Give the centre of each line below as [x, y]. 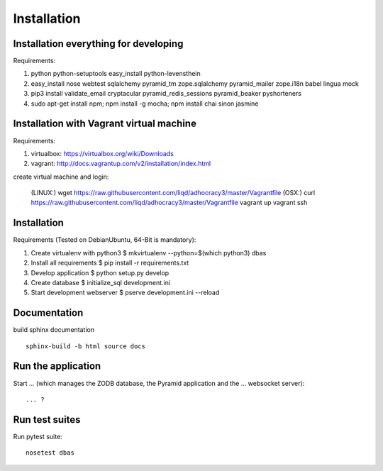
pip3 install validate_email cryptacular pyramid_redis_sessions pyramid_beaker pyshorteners [166, 94]
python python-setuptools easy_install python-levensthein [116, 74]
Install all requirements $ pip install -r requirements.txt [110, 263]
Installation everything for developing [98, 44]
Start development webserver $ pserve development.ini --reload [125, 293]
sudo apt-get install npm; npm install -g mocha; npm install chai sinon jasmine [145, 104]
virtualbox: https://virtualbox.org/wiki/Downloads [102, 153]
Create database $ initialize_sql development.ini [100, 282]
